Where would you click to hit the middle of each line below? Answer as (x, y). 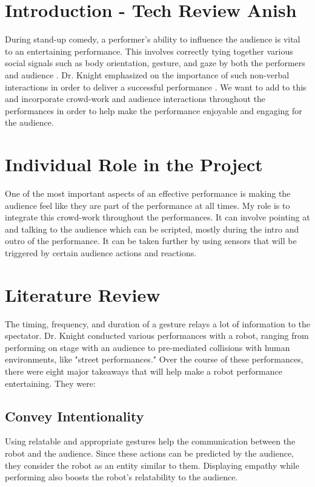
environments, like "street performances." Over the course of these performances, (154, 359)
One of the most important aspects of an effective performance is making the (148, 193)
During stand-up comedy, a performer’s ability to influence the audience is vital (153, 39)
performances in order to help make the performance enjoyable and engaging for (154, 110)
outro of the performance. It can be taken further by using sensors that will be (151, 241)
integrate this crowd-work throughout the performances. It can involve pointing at (157, 217)
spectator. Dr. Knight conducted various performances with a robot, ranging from (157, 335)
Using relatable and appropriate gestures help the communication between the (150, 441)
